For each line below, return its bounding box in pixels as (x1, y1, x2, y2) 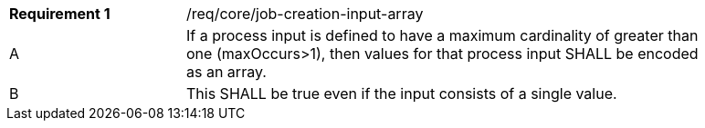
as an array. (186, 63, 267, 81)
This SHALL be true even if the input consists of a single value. (186, 84, 617, 103)
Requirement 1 (9, 5, 110, 23)
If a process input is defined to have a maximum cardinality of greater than (186, 26, 699, 44)
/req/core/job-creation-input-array (186, 5, 424, 23)
